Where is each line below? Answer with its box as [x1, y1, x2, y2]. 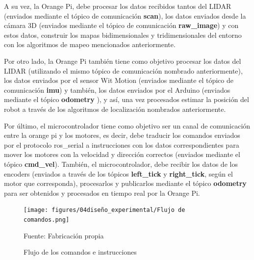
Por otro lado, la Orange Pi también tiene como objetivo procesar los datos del [4, 55, 241, 66]
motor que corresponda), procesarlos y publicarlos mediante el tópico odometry [4, 178, 247, 188]
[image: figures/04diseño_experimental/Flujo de [24, 207, 185, 214]
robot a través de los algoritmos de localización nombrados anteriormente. [4, 104, 226, 114]
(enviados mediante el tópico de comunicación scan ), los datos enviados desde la [4, 10, 246, 21]
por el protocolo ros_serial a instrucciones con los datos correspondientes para [4, 139, 239, 150]
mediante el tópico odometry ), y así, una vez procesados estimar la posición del [4, 94, 249, 104]
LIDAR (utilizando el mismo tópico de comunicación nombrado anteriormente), [4, 65, 243, 76]
